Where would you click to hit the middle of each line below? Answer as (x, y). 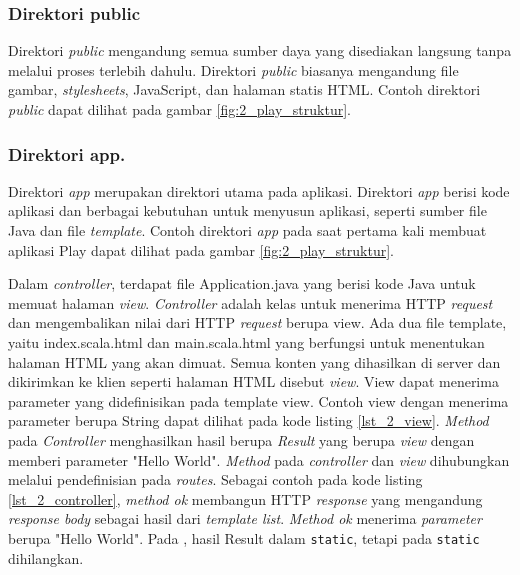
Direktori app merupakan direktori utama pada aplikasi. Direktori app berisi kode (259, 190)
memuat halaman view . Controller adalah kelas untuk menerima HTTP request (250, 302)
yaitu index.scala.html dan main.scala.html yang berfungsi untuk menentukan (246, 341)
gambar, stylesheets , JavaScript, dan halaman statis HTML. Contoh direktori (244, 89)
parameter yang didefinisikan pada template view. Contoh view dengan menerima (258, 400)
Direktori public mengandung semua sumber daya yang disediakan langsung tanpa (260, 50)
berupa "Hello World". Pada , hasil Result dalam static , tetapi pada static (244, 537)
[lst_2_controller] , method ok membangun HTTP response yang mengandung (245, 498)
